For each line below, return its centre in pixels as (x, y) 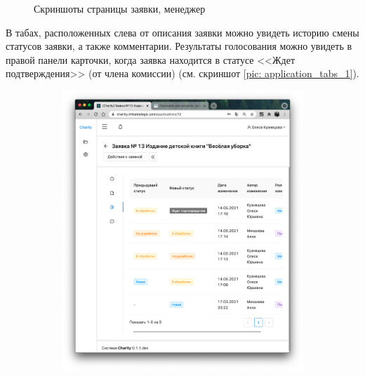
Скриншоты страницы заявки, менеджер (120, 8)
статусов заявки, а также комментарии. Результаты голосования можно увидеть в (179, 46)
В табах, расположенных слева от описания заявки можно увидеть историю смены (182, 32)
